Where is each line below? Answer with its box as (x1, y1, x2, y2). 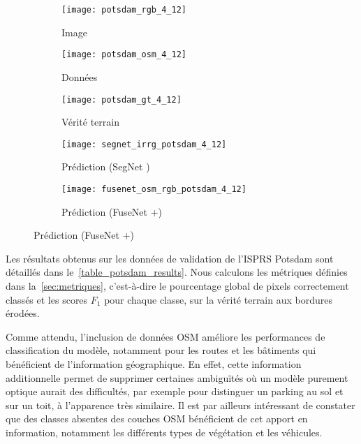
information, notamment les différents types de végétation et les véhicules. (6, 424, 323, 439)
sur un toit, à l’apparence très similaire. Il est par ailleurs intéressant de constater (6, 397, 355, 412)
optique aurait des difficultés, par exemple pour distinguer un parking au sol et (6, 384, 344, 399)
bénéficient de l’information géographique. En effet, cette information (6, 357, 302, 371)
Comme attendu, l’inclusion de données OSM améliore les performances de (6, 329, 325, 343)
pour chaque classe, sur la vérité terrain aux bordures (104, 292, 333, 306)
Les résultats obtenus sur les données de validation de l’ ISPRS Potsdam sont (6, 251, 334, 265)
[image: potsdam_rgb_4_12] (61, 5, 186, 15)
